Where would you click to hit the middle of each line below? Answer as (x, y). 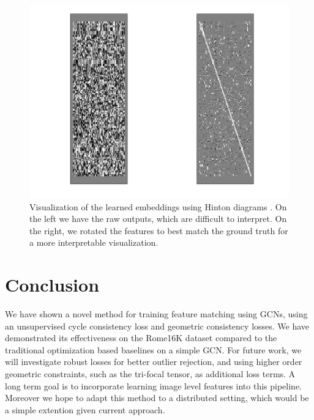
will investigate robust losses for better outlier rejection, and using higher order (154, 362)
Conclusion (52, 285)
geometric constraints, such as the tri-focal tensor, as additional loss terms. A (150, 373)
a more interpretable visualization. (94, 242)
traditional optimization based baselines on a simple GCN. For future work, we (153, 349)
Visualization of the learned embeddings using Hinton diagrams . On (158, 206)
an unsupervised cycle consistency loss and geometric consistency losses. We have (157, 326)
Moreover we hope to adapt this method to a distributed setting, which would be (157, 398)
